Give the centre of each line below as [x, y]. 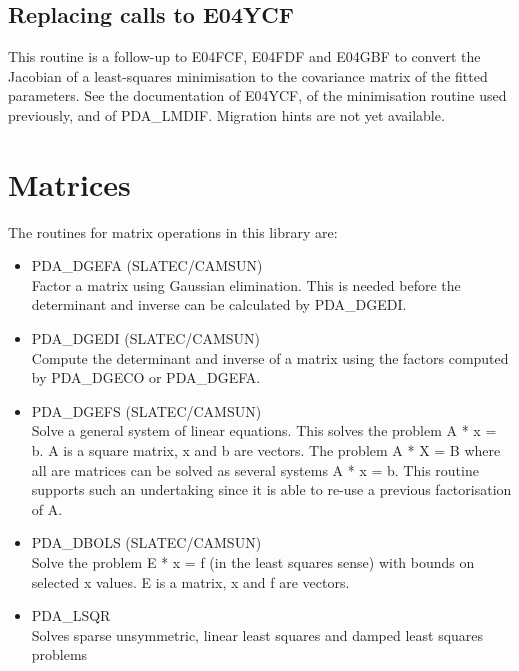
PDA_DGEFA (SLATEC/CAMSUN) [147, 265]
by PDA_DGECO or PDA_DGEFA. [146, 377]
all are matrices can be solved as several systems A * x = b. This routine [255, 469]
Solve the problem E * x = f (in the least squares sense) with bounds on [253, 562]
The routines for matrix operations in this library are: [173, 231]
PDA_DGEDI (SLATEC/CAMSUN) [146, 338]
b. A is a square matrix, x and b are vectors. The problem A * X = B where [266, 450]
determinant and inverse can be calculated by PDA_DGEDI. [219, 304]
